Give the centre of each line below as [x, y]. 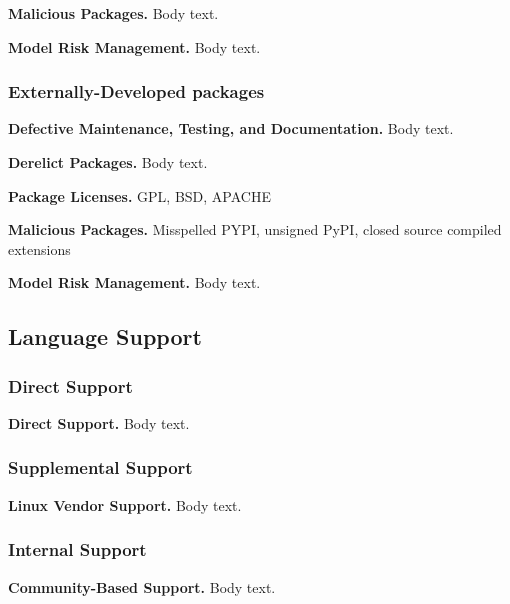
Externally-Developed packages [136, 91]
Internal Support [77, 549]
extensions [39, 248]
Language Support [105, 336]
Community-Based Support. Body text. [142, 586]
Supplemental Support [100, 467]
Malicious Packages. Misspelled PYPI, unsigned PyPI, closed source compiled [255, 229]
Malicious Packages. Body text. [113, 13]
